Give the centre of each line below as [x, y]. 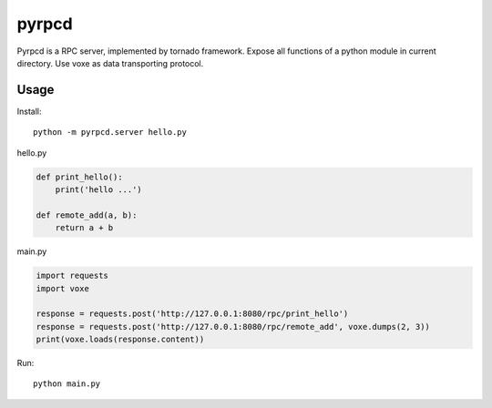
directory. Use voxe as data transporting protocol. [110, 63]
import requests [72, 276]
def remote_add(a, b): [87, 215]
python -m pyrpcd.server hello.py [110, 133]
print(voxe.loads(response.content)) [120, 340]
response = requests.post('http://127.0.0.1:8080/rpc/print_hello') [192, 314]
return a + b [84, 228]
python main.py [67, 384]
